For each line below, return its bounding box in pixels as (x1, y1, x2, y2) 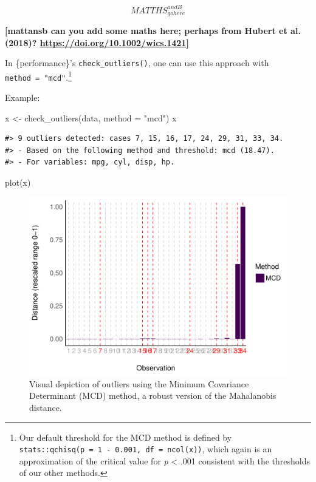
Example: (5, 91, 40, 104)
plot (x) (5, 176, 31, 189)
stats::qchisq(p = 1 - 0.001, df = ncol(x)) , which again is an (19, 443, 272, 455)
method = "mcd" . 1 (5, 69, 72, 83)
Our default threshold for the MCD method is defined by (19, 430, 232, 443)
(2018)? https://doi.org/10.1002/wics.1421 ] (5, 36, 189, 49)
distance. (29, 401, 62, 413)
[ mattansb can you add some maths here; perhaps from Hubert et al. (5, 24, 301, 36)
